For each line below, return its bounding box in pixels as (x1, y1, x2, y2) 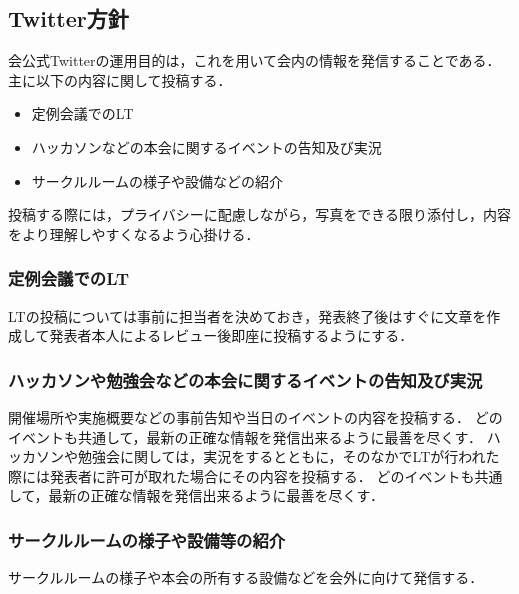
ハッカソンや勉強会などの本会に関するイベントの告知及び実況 (8, 367, 483, 392)
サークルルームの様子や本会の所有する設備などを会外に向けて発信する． (8, 567, 484, 588)
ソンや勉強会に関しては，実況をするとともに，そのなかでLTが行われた (35, 446, 500, 467)
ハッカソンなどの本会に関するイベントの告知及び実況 (31, 136, 382, 157)
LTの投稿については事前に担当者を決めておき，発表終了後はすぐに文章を (8, 305, 487, 326)
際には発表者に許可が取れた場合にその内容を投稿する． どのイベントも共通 (8, 465, 503, 486)
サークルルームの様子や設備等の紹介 (8, 527, 286, 552)
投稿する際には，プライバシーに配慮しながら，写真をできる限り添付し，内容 (8, 204, 512, 225)
